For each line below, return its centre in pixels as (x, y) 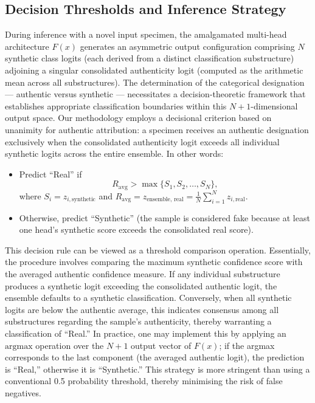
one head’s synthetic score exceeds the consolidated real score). (136, 229)
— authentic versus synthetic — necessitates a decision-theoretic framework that (155, 94)
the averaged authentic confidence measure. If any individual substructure (143, 273)
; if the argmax (247, 345)
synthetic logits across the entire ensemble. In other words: (114, 153)
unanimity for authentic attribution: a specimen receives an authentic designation (157, 129)
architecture (27, 46)
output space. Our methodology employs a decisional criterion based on (138, 118)
